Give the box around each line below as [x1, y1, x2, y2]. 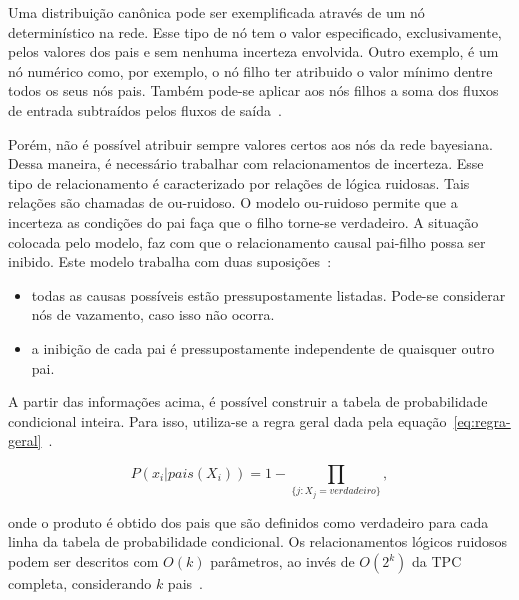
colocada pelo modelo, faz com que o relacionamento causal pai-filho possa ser [8, 231, 486, 252]
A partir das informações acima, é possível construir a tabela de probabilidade [8, 391, 488, 412]
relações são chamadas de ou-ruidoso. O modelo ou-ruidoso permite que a [8, 192, 458, 213]
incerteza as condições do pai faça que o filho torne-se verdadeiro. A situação [8, 211, 479, 232]
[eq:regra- [453, 410, 511, 431]
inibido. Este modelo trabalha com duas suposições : [8, 251, 332, 272]
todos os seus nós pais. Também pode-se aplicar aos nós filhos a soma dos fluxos [8, 80, 499, 101]
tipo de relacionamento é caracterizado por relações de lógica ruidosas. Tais [8, 172, 470, 193]
